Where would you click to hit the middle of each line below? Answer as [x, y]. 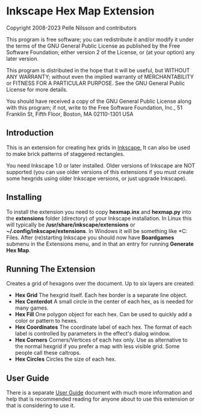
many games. [32, 308]
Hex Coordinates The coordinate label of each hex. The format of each [103, 327]
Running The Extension [51, 269]
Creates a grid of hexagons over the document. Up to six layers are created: [100, 284]
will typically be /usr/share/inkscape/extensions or [71, 225]
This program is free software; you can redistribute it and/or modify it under [100, 39]
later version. [23, 58]
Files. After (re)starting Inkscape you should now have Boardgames [90, 237]
